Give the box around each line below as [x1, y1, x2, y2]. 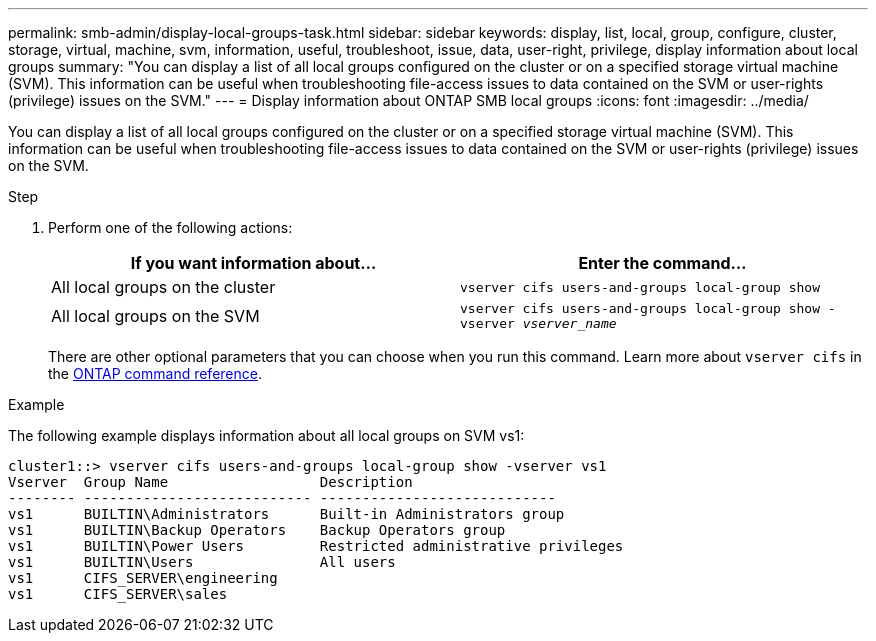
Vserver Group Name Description [8, 474, 413, 490]
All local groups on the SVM [51, 306, 260, 326]
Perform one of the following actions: [48, 219, 293, 236]
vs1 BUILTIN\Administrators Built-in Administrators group [8, 506, 565, 522]
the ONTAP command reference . [48, 365, 262, 382]
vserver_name [522, 316, 617, 331]
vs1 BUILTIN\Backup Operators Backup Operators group [8, 522, 506, 538]
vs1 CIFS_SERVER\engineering [8, 570, 278, 586]
